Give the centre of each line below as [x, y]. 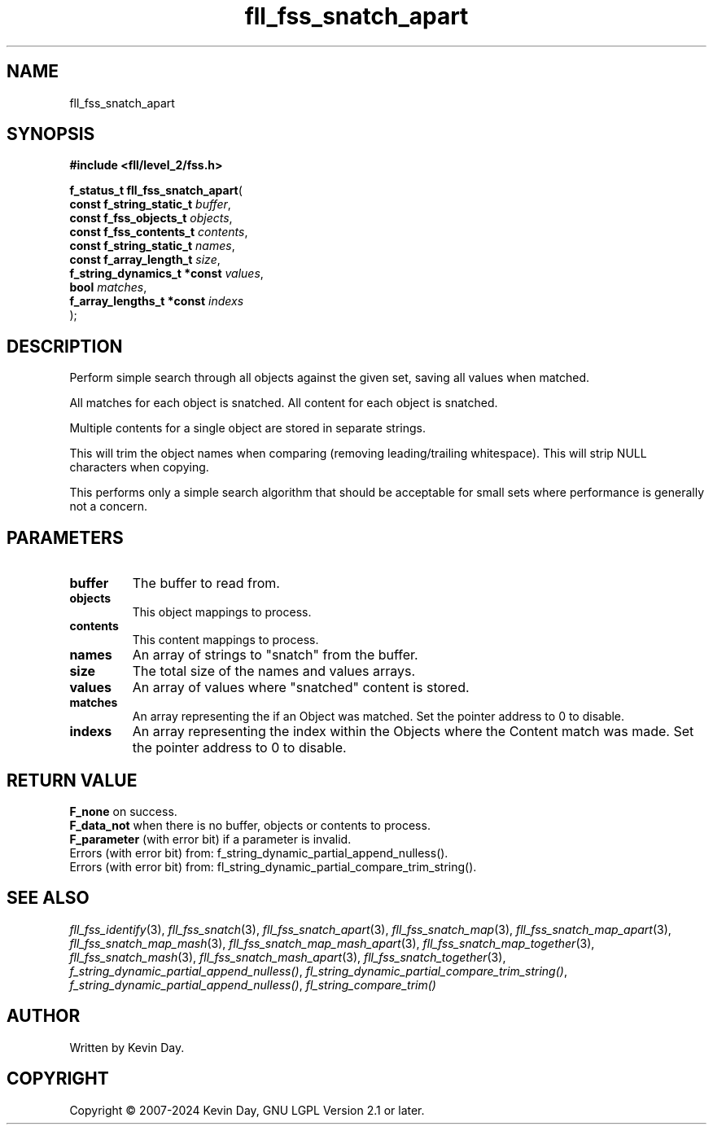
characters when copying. [139, 467]
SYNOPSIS [51, 134]
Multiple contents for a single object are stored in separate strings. [247, 428]
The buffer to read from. [206, 583]
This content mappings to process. [225, 640]
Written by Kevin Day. [127, 1047]
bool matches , [108, 287]
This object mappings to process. [222, 612]
